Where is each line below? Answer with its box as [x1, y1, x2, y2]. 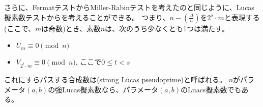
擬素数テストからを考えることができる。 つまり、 [4, 12, 170, 22]
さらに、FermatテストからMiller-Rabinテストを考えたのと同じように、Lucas [4, 2, 254, 12]
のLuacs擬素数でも [181, 84, 242, 94]
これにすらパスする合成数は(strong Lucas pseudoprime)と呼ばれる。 [4, 74, 226, 84]
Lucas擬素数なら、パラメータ [62, 84, 158, 94]
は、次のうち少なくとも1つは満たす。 [105, 23, 229, 33]
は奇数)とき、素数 [41, 23, 101, 33]
